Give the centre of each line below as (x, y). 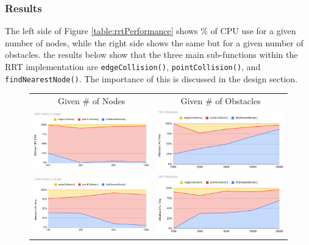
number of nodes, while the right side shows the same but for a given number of (154, 42)
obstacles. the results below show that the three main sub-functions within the (151, 55)
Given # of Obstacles (221, 101)
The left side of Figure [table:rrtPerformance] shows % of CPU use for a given (151, 31)
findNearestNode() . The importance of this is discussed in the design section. (151, 78)
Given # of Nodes (91, 101)
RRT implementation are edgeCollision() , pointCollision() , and (133, 66)
